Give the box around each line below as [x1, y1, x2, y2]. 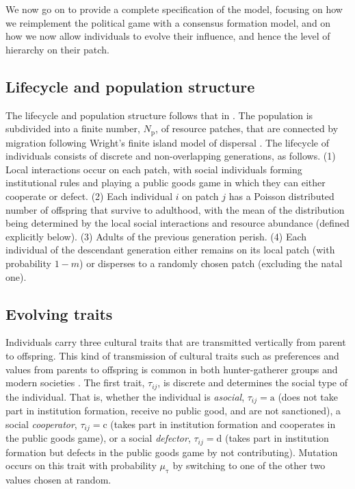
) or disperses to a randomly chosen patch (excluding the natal [79, 255, 343, 270]
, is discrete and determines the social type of [157, 375, 347, 390]
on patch [182, 189, 219, 203]
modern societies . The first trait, [5, 375, 145, 390]
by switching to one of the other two [172, 458, 326, 473]
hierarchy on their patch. [5, 42, 109, 56]
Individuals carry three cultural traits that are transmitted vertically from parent [5, 335, 346, 349]
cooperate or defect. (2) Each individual [5, 189, 173, 203]
